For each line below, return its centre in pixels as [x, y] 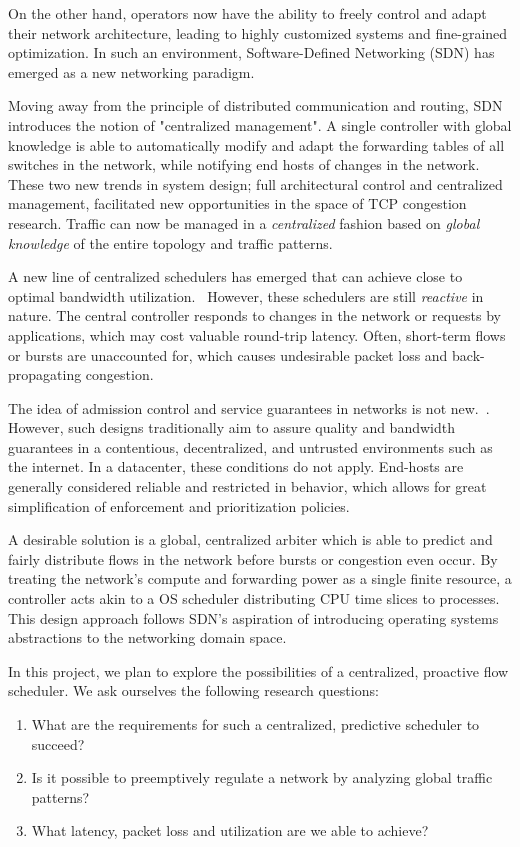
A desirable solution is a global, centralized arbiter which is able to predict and [250, 539]
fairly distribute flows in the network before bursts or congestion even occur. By [253, 558]
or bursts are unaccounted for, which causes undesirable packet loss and [228, 354]
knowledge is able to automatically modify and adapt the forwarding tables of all [256, 144]
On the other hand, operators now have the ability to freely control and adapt [247, 13]
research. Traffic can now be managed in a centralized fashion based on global [244, 222]
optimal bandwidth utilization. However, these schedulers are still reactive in [246, 295]
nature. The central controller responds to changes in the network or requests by [255, 315]
